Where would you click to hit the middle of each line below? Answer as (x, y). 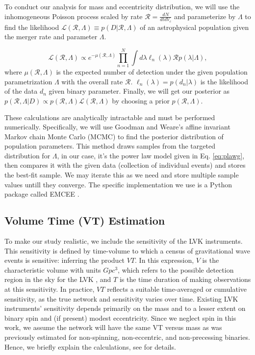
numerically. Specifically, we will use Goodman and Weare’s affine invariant (117, 127)
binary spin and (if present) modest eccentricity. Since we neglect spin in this (120, 317)
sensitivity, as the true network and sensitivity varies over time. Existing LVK (121, 298)
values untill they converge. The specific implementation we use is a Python (118, 184)
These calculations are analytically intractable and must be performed (110, 117)
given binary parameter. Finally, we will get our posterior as (139, 91)
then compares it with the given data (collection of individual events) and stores (125, 165)
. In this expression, (165, 260)
